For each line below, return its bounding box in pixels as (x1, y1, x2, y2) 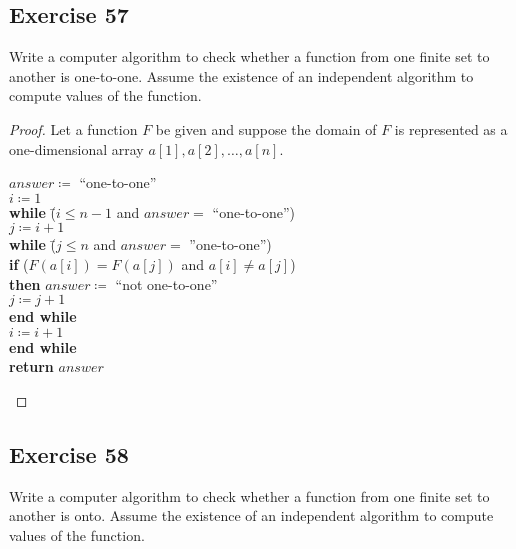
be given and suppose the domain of (155, 118, 377, 139)
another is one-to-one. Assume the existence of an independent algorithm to (9, 65, 474, 86)
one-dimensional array (9, 138, 144, 159)
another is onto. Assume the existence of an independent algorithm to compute (9, 505, 494, 526)
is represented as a (394, 118, 508, 139)
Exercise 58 (9, 438, 129, 469)
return (9, 356, 54, 377)
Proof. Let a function (9, 118, 138, 139)
